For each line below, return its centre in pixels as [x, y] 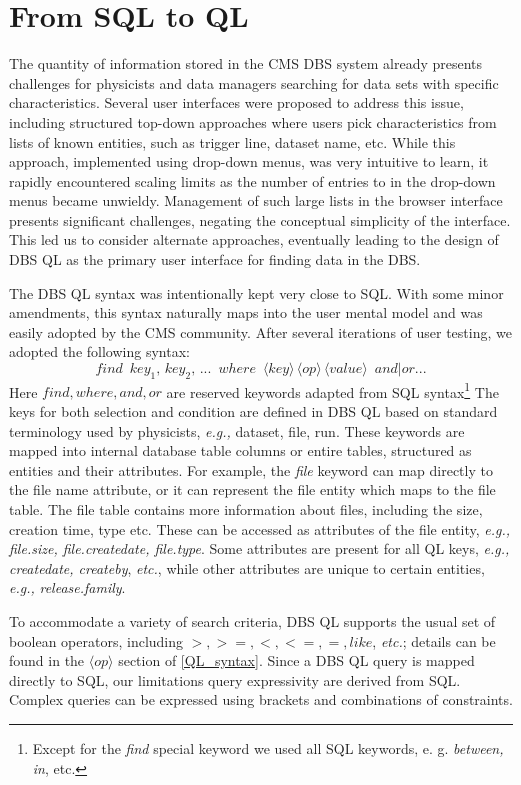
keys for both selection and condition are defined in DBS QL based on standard [253, 411]
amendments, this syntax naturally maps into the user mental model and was [246, 312]
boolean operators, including [96, 640]
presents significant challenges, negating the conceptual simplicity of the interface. [260, 219]
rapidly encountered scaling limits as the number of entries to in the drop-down [252, 180]
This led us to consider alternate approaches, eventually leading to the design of [254, 239]
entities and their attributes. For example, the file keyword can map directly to [251, 469]
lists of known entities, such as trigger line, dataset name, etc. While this [232, 141]
